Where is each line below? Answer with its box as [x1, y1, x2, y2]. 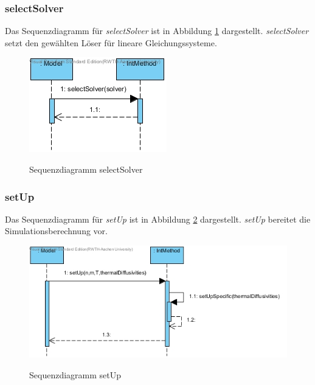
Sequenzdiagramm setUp [29, 368, 122, 381]
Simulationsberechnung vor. [5, 224, 108, 237]
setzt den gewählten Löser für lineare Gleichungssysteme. [5, 36, 217, 49]
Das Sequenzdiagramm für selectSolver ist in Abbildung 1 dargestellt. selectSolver [5, 24, 309, 37]
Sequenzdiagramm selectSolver [29, 163, 143, 175]
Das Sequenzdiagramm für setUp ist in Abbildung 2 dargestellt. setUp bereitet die [5, 212, 311, 225]
